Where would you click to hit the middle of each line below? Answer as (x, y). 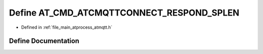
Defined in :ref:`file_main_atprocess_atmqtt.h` (67, 27)
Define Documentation (44, 41)
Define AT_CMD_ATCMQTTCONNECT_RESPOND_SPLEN (124, 13)
